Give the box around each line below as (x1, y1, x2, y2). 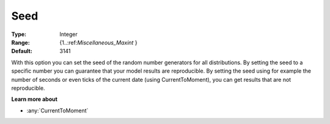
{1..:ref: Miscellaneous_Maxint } (59, 38, 137, 46)
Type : (11, 31, 27, 38)
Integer (59, 31, 78, 38)
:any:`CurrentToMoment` (26, 107, 89, 114)
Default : (11, 48, 33, 55)
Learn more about (11, 95, 58, 103)
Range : (11, 38, 30, 46)
